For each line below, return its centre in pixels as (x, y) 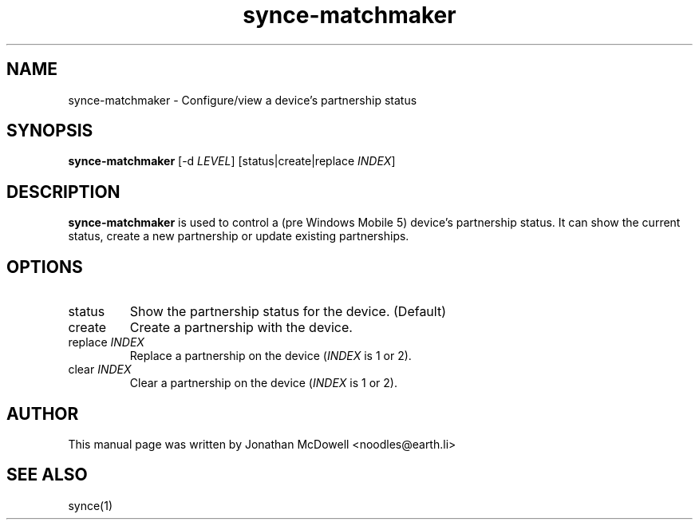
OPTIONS (45, 267)
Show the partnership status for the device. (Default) (288, 312)
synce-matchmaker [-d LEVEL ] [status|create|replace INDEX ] (232, 161)
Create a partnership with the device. (241, 328)
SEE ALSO (47, 475)
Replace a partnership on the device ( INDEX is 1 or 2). (271, 356)
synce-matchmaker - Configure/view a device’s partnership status (243, 100)
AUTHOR (43, 413)
